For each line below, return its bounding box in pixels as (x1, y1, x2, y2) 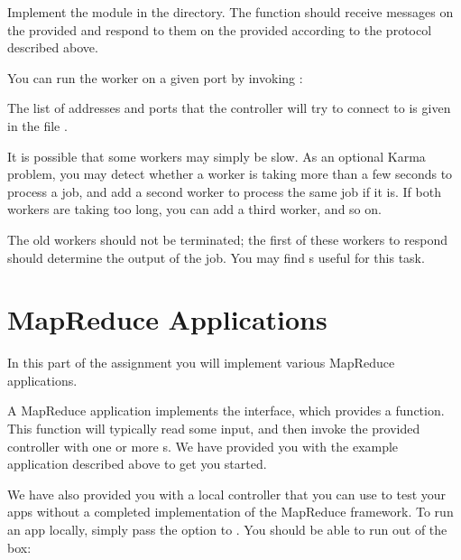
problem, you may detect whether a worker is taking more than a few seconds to (7, 164, 453, 183)
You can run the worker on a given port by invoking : (7, 68, 303, 87)
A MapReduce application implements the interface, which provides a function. (7, 401, 445, 420)
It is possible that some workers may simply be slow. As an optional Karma (7, 146, 426, 165)
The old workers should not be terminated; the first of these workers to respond (7, 229, 447, 248)
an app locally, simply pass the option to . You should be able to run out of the (7, 520, 447, 538)
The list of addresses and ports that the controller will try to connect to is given (7, 98, 451, 117)
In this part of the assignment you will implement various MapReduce (7, 353, 395, 372)
